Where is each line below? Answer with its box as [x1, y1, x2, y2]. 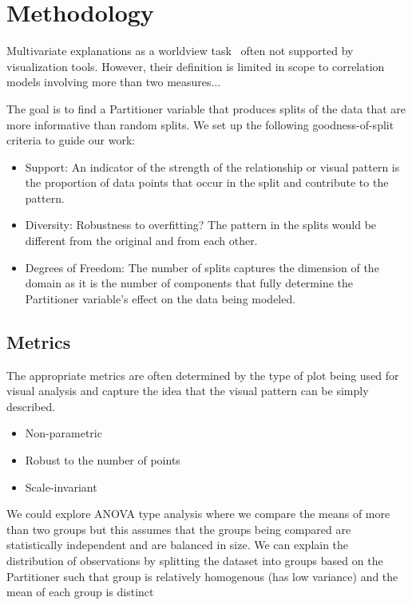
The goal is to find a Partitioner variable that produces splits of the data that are [6, 100, 406, 117]
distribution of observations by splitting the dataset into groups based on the [6, 552, 383, 568]
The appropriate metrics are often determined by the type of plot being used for [6, 366, 399, 383]
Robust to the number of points [25, 452, 180, 469]
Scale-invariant [25, 478, 97, 495]
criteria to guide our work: [6, 132, 136, 148]
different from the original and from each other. [25, 232, 258, 249]
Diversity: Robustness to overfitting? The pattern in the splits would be [25, 216, 377, 233]
